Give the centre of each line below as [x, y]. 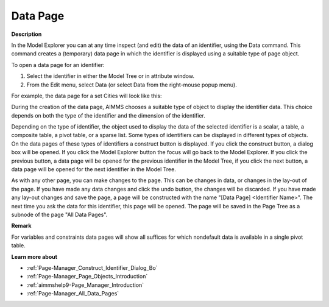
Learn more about [34, 256]
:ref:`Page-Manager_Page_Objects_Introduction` [87, 277]
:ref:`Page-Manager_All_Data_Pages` [73, 294]
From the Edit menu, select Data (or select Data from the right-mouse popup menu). [132, 85]
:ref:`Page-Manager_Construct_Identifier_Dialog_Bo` [92, 267]
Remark [21, 226]
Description [27, 34]
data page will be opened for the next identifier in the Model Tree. [94, 169]
